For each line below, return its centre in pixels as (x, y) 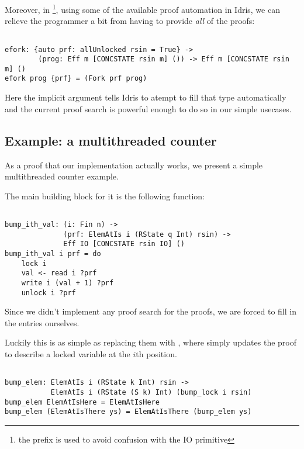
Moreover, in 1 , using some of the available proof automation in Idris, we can (142, 8)
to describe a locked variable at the (68, 353)
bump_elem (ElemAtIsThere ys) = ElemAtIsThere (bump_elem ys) (128, 412)
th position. (156, 353)
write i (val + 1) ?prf (68, 283)
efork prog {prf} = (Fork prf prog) (76, 79)
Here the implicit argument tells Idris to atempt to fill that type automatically (146, 97)
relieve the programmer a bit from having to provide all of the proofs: (130, 21)
